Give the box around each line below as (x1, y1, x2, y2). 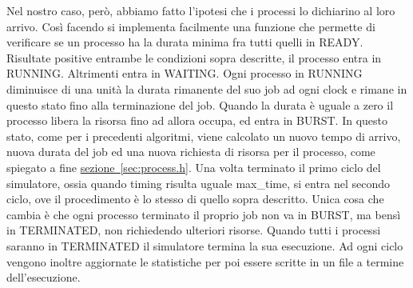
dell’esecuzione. (6, 269, 81, 286)
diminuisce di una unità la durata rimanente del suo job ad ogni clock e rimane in (6, 80, 407, 97)
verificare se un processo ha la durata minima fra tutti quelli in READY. (6, 34, 363, 50)
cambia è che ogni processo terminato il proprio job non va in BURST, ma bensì (6, 206, 401, 222)
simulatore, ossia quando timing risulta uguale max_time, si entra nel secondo (6, 174, 391, 191)
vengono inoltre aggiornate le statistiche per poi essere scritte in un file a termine (6, 253, 404, 270)
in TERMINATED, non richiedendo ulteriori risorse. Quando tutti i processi (6, 222, 381, 238)
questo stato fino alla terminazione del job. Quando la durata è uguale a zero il (6, 96, 394, 113)
